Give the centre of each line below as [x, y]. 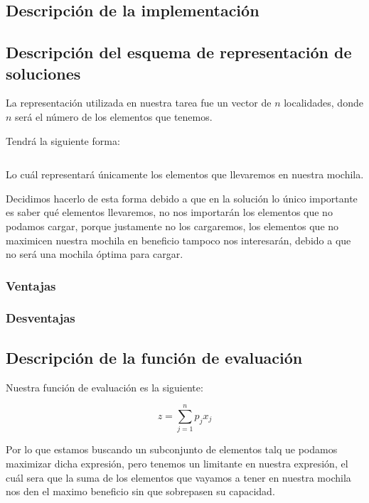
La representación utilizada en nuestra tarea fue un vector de [139, 103]
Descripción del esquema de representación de [179, 52]
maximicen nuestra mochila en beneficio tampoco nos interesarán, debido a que [178, 240]
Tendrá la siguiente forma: [63, 140]
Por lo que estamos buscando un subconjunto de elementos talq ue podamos [172, 449]
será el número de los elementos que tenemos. [114, 116]
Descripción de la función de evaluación [154, 357]
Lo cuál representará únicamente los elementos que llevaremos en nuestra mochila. [185, 174]
